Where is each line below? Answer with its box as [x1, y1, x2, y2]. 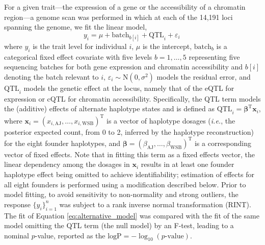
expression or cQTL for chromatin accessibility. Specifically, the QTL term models [4, 93, 261, 104]
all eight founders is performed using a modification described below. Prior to [4, 179, 246, 189]
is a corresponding [194, 137, 252, 148]
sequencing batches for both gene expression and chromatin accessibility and [4, 61, 243, 72]
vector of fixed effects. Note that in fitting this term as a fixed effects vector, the [4, 149, 255, 159]
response [4, 199, 31, 209]
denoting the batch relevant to [4, 71, 99, 82]
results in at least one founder [141, 159, 234, 169]
